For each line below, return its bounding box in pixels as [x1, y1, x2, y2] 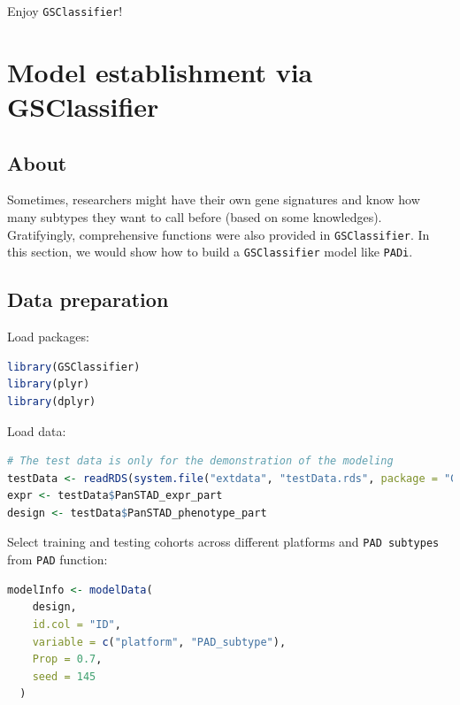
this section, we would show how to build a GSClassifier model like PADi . [7, 242, 413, 261]
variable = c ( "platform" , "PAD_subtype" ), [32, 635, 287, 648]
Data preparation [7, 286, 169, 313]
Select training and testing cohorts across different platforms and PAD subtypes [7, 533, 440, 551]
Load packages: [7, 327, 89, 346]
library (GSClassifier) [7, 360, 141, 373]
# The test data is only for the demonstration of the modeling [7, 455, 394, 468]
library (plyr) [7, 378, 90, 391]
